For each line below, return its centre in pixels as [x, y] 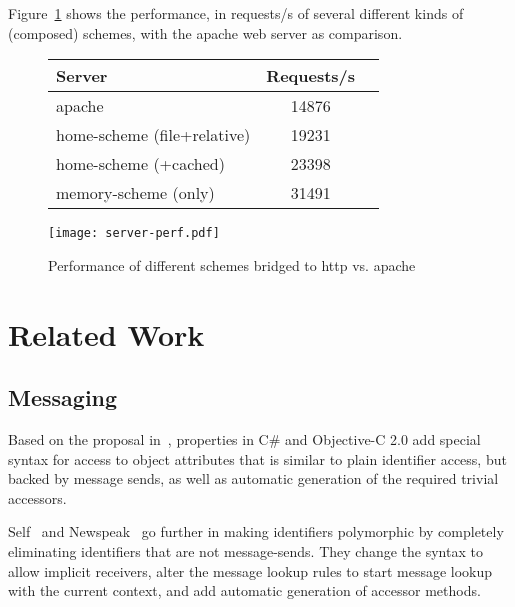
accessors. [37, 497]
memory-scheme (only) [135, 193]
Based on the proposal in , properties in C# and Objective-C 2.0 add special [244, 439]
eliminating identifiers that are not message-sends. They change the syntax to [245, 550]
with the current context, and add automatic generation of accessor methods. [244, 590]
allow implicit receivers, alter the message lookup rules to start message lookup [250, 570]
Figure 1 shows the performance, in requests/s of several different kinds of [236, 13]
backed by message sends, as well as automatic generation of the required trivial [253, 478]
